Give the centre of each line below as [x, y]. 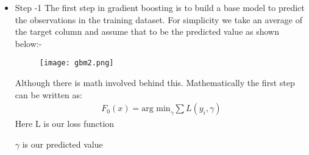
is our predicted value [62, 144]
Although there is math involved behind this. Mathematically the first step [155, 83]
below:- [28, 43]
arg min [156, 109]
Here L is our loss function [65, 124]
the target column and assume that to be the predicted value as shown [147, 31]
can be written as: [48, 94]
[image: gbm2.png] [76, 63]
